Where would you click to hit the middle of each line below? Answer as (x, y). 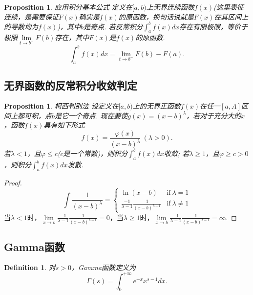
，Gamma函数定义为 (104, 267)
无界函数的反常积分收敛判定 (71, 85)
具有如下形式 (64, 125)
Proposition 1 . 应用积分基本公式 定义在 (68, 7)
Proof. (13, 182)
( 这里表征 (229, 7)
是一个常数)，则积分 (95, 153)
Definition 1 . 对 (30, 267)
